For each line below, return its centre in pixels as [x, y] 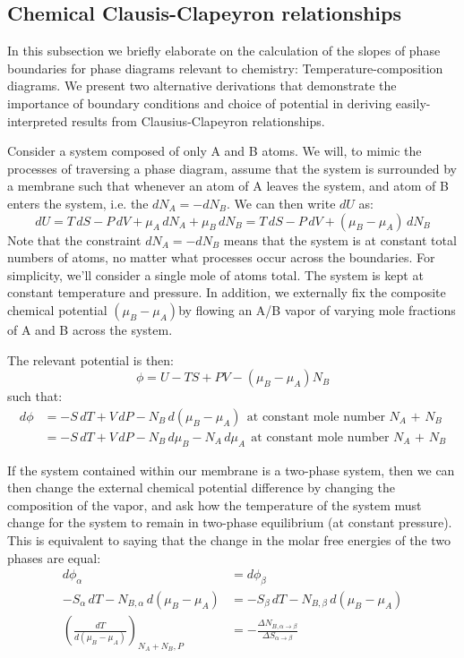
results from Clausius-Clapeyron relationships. [198, 120]
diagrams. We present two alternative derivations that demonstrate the [202, 85]
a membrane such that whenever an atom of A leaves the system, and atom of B [228, 186]
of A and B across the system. [90, 329]
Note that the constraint [74, 239]
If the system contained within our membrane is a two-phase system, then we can [231, 470]
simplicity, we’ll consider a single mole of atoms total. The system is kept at [215, 274]
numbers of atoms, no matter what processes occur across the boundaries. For [221, 257]
